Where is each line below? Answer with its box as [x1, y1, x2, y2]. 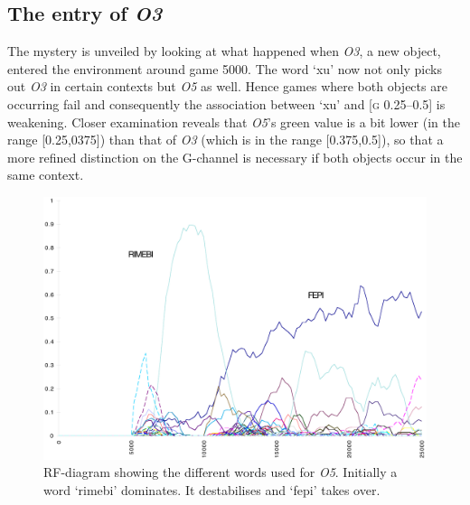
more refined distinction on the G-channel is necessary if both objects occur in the [7, 147, 463, 166]
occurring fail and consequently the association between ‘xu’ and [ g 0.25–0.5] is [7, 94, 446, 113]
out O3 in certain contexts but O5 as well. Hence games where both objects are [7, 77, 447, 96]
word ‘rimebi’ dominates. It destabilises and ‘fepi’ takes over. [43, 480, 381, 499]
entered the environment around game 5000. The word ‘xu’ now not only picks [7, 59, 442, 78]
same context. [7, 165, 84, 184]
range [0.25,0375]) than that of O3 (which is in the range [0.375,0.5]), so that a [7, 130, 444, 149]
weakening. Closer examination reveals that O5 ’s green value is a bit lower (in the [7, 112, 460, 131]
